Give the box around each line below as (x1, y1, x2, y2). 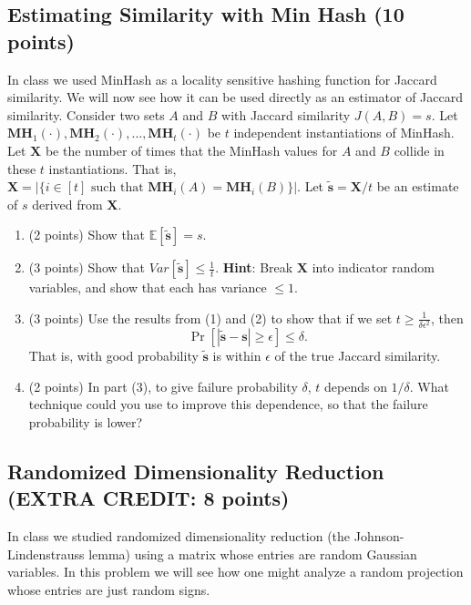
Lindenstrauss (7, 544, 85, 563)
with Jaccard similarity (221, 105, 351, 124)
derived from (32, 194, 103, 213)
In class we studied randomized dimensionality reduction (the (7, 527, 351, 546)
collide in (394, 140, 445, 159)
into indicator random (312, 258, 435, 277)
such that (91, 181, 144, 195)
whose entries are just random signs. (7, 579, 210, 599)
